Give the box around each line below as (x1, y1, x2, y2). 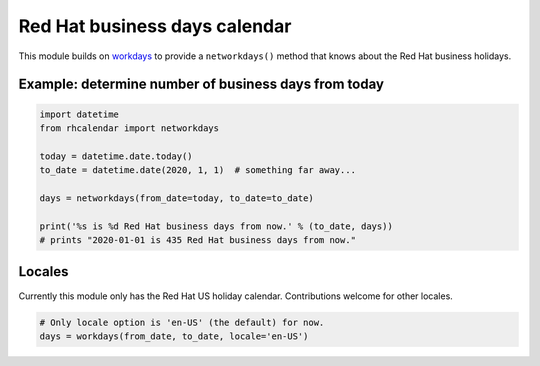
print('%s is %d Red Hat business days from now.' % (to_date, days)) (39, 220, 394, 232)
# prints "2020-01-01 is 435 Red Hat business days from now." (39, 235, 357, 246)
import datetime (39, 108, 120, 120)
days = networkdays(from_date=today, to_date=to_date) (39, 192, 314, 204)
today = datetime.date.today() (39, 150, 194, 162)
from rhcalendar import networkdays (39, 122, 220, 134)
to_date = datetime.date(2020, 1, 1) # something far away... (39, 165, 357, 176)
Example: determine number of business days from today (18, 76, 385, 93)
